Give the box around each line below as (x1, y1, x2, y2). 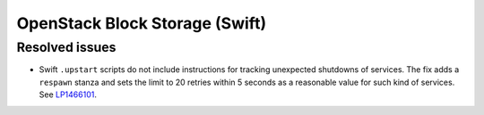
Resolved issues (16, 39, 117, 55)
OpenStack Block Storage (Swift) (16, 13, 267, 33)
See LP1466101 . (39, 89, 98, 100)
